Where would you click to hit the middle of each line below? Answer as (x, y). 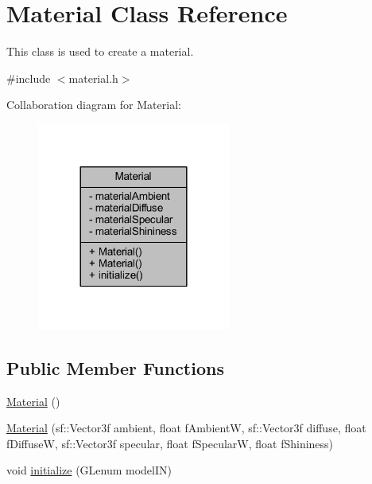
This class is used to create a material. (100, 51)
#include (29, 78)
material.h (93, 78)
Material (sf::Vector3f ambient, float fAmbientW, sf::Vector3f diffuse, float (186, 428)
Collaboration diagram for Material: (94, 105)
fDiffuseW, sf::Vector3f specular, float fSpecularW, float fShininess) (170, 443)
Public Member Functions (115, 367)
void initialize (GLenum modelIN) (89, 470)
